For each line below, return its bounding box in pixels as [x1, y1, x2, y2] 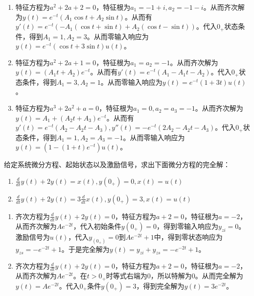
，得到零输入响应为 [157, 221, 219, 231]
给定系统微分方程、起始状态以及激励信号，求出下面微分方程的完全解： [4, 159, 230, 170]
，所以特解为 [150, 271, 192, 281]
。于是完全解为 [61, 244, 110, 254]
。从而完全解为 [195, 271, 243, 281]
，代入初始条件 [73, 221, 121, 231]
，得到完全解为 [136, 280, 185, 291]
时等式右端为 [106, 271, 147, 281]
